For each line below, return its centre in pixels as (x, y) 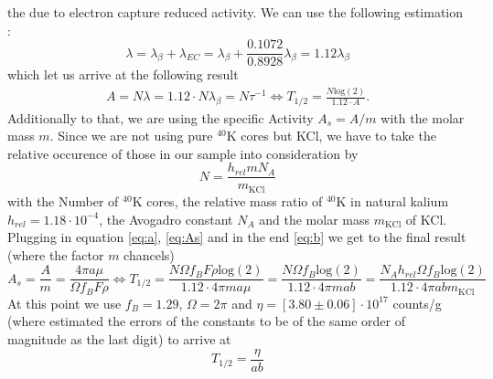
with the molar (423, 117)
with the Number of (63, 200)
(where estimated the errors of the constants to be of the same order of (206, 321)
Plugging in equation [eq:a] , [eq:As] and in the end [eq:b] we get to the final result (237, 237)
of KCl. (426, 219)
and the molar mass (315, 219)
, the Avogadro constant (166, 219)
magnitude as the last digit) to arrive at (119, 339)
